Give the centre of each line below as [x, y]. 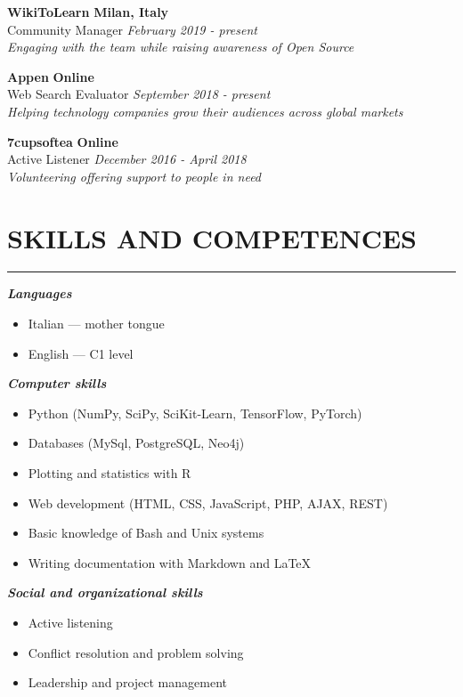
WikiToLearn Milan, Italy [88, 12]
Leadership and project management [127, 682]
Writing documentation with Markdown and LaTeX [170, 562]
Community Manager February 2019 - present [132, 29]
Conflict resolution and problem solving [136, 652]
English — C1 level [81, 353]
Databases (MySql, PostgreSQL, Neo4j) [136, 443]
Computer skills [57, 383]
